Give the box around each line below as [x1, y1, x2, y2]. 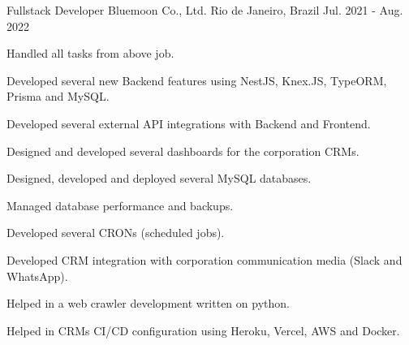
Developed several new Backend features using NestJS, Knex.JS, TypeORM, [6, 71, 387, 88]
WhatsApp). [6, 267, 68, 284]
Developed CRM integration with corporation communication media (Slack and [6, 251, 403, 268]
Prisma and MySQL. [6, 88, 110, 105]
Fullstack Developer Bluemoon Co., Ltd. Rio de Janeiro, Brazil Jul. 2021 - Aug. [6, 2, 403, 18]
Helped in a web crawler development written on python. [6, 295, 290, 312]
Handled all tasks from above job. [6, 45, 174, 62]
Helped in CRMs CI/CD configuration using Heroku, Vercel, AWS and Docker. [6, 321, 400, 339]
